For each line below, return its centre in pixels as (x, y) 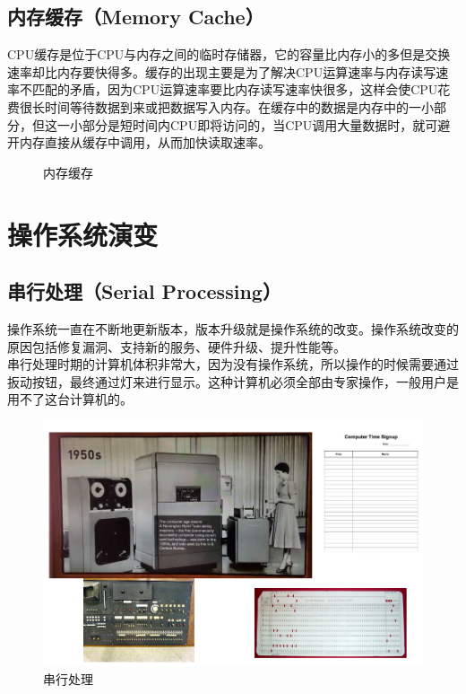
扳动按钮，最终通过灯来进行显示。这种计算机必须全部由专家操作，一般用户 (227, 381)
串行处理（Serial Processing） (144, 291)
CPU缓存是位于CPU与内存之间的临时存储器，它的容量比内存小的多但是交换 (229, 54)
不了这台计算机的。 (76, 399)
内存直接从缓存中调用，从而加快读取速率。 (145, 142)
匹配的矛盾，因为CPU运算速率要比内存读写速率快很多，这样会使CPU (235, 89)
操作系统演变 (83, 234)
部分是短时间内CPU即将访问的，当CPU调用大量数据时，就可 (260, 124)
